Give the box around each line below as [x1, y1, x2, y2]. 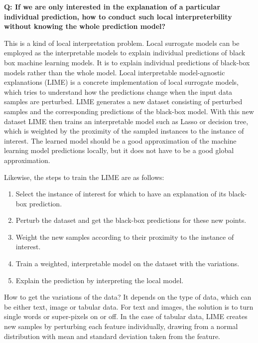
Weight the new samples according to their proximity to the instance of [15, 231, 234, 242]
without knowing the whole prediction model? [4, 21, 166, 31]
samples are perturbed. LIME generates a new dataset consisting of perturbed [4, 96, 243, 107]
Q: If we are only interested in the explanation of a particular [4, 1, 221, 11]
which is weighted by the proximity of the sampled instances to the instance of [4, 126, 244, 136]
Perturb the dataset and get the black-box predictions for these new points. [15, 215, 247, 225]
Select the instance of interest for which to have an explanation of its [15, 188, 227, 199]
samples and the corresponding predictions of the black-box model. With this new [4, 106, 254, 116]
